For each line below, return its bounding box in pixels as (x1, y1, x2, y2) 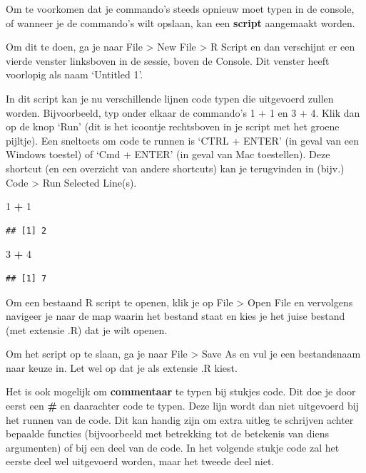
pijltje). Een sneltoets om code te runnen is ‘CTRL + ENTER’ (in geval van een (6, 132, 359, 147)
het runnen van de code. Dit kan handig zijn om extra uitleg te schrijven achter (6, 412, 354, 427)
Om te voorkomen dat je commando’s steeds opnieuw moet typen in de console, (6, 1, 355, 16)
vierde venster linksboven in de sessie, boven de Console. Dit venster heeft (6, 53, 330, 68)
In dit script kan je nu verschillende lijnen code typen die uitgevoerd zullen (6, 90, 334, 105)
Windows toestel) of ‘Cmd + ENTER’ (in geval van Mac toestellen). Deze (6, 147, 330, 162)
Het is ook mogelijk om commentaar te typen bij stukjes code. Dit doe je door (6, 384, 356, 399)
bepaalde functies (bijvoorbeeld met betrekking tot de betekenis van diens (6, 426, 329, 441)
